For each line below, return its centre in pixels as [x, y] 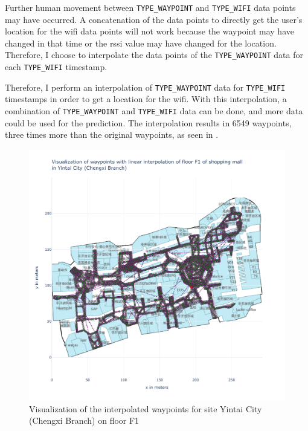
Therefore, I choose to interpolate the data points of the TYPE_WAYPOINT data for [154, 55]
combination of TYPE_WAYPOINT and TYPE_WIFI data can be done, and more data [154, 111]
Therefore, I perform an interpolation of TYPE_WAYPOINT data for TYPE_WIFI [145, 87]
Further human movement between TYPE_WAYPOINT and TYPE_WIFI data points [150, 7]
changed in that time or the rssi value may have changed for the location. [141, 43]
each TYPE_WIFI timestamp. [56, 67]
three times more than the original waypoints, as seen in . [112, 134]
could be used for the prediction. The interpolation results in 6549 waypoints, [148, 122]
